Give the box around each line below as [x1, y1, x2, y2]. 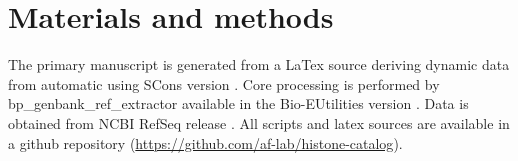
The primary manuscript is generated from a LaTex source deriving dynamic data [8, 54, 510, 75]
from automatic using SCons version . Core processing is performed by [8, 73, 440, 94]
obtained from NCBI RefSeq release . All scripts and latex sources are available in [8, 112, 510, 133]
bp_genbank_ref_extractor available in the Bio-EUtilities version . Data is [8, 93, 469, 114]
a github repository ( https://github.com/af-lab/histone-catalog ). [8, 132, 403, 153]
